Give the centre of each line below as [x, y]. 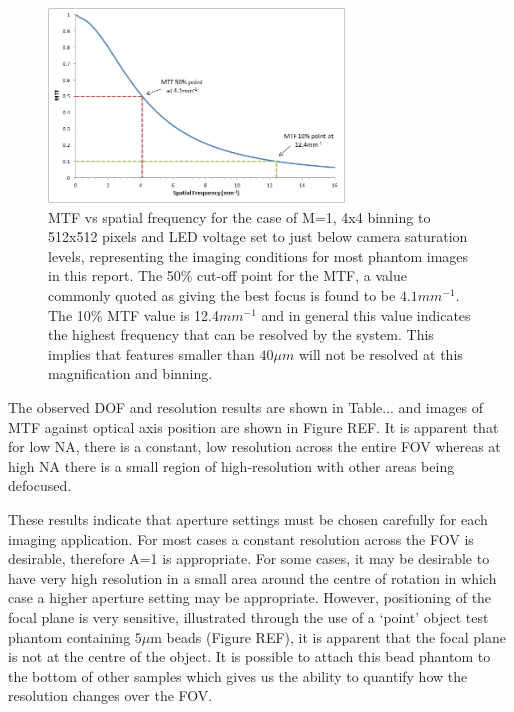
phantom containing [69, 636]
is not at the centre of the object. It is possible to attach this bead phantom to [249, 656]
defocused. [40, 485]
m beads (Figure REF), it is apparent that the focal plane [328, 636]
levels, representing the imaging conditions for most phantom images [258, 255]
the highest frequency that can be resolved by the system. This [241, 334]
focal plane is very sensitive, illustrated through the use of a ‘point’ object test [248, 616]
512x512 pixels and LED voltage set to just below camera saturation [258, 236]
